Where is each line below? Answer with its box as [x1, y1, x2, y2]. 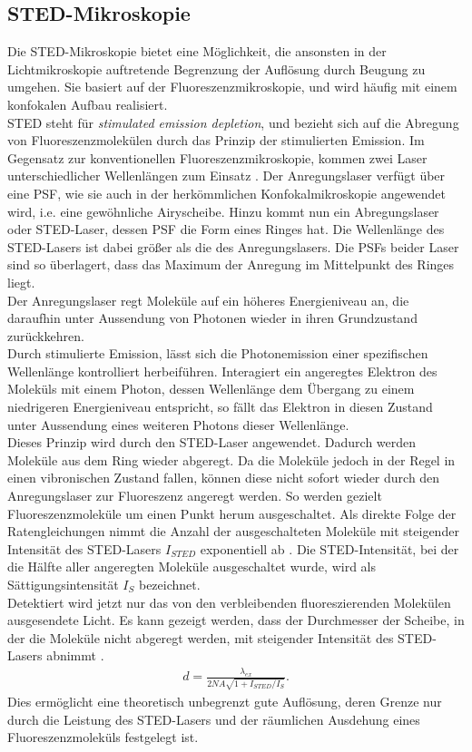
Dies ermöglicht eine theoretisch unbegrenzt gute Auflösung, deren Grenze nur [7, 691, 442, 710]
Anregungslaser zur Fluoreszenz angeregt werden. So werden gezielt [7, 486, 382, 505]
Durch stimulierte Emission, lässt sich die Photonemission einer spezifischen [7, 344, 428, 363]
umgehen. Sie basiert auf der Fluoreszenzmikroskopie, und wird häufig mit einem [7, 77, 457, 96]
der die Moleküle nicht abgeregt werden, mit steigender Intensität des [7, 628, 394, 647]
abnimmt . [46, 646, 104, 665]
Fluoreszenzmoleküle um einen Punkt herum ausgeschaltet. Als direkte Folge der [7, 503, 457, 522]
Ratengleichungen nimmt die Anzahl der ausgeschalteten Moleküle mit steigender [7, 522, 459, 541]
